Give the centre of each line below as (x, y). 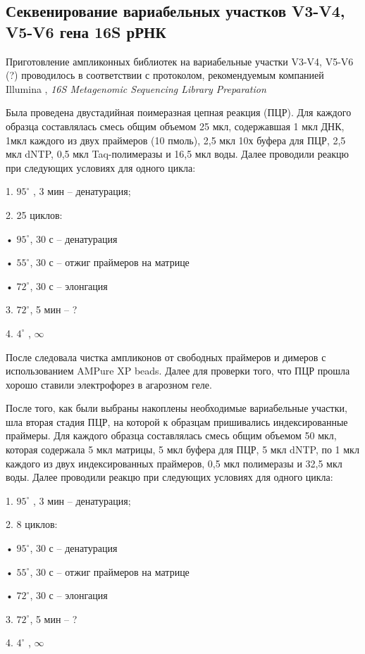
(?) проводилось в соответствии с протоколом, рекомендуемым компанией (165, 75)
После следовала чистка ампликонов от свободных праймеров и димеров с (166, 357)
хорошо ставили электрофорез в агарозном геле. (109, 384)
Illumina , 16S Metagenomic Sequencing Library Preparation (136, 88)
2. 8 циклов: (32, 524)
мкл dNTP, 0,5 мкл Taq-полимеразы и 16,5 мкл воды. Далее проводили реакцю (178, 154)
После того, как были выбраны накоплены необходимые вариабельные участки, (177, 408)
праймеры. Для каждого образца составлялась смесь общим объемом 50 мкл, (171, 435)
